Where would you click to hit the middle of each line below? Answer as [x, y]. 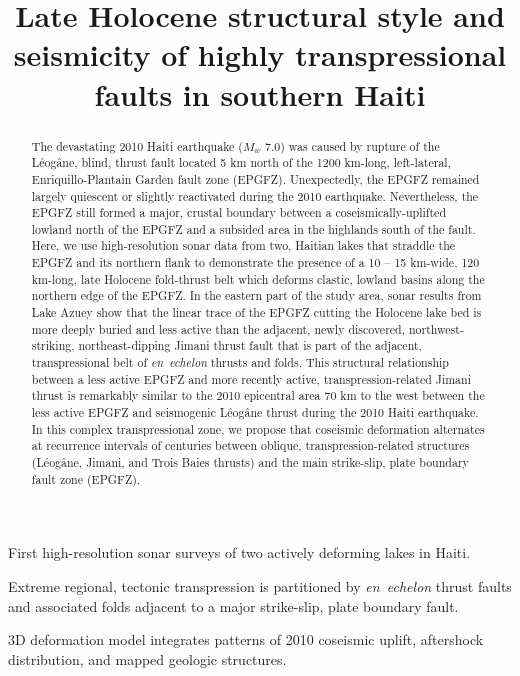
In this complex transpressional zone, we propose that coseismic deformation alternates [258, 428]
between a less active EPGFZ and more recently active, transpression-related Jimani [251, 378]
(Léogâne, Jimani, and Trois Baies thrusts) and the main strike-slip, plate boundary [250, 462]
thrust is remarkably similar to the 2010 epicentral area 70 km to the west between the [258, 395]
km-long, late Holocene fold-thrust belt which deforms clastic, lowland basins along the [258, 278]
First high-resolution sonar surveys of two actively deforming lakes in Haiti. [239, 552]
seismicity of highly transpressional [260, 54]
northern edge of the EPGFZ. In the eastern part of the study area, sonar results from [256, 295]
